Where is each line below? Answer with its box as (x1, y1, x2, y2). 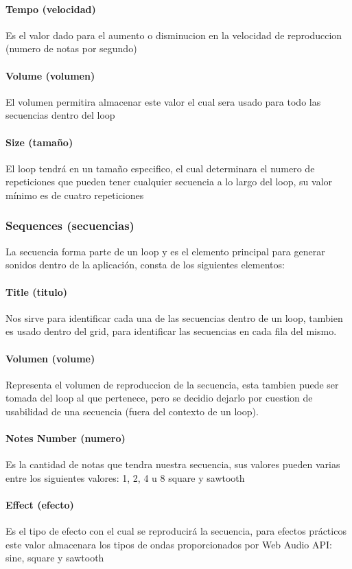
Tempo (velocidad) (5, 1, 96, 16)
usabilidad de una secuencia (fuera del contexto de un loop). (5, 404, 259, 418)
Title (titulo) (5, 284, 68, 299)
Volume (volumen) (5, 68, 95, 82)
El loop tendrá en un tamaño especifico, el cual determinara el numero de (5, 161, 315, 175)
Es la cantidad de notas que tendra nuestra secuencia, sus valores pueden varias (5, 457, 340, 472)
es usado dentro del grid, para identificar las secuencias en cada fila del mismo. (5, 324, 337, 338)
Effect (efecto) (5, 498, 74, 512)
